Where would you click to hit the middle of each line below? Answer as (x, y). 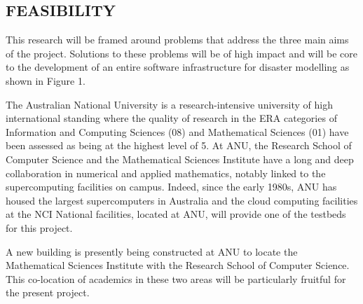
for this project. (39, 227)
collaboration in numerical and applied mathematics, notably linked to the (166, 173)
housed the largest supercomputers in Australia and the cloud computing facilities (182, 200)
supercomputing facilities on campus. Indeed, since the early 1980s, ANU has (171, 187)
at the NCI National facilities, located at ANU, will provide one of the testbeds (176, 214)
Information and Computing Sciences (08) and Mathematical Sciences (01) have (177, 131)
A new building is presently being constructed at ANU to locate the (152, 251)
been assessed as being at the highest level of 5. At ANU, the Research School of (179, 145)
